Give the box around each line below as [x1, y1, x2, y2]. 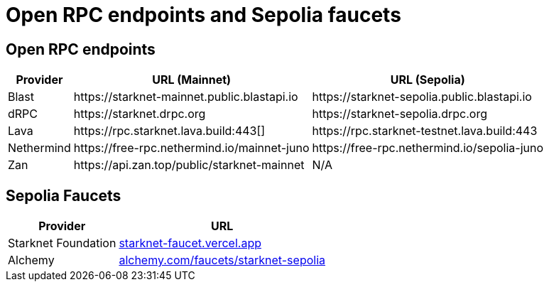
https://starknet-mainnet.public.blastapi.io [73, 90, 298, 104]
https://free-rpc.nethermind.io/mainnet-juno [73, 141, 310, 156]
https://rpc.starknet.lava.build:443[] [73, 124, 266, 139]
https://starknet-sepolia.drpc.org [312, 107, 487, 121]
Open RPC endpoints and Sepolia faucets [6, 3, 401, 27]
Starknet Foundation [8, 236, 116, 251]
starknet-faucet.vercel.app [119, 236, 261, 251]
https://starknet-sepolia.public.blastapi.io [312, 90, 532, 104]
